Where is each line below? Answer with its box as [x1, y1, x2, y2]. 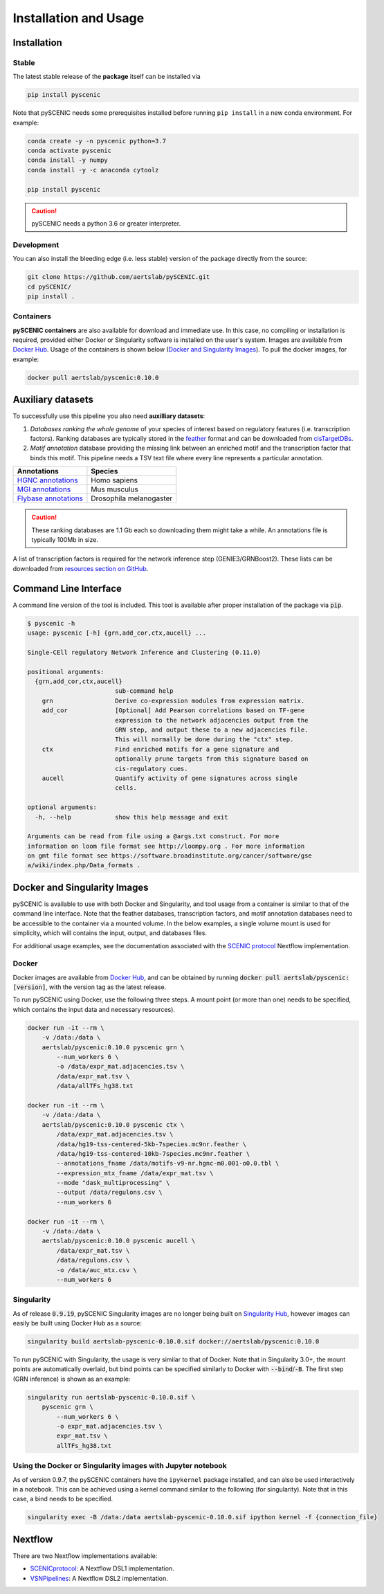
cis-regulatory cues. [114, 765, 188, 772]
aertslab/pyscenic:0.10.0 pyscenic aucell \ [42, 1237, 196, 1245]
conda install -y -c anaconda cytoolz [27, 166, 159, 174]
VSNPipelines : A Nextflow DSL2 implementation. [30, 1574, 169, 1582]
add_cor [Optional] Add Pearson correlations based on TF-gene [42, 707, 305, 714]
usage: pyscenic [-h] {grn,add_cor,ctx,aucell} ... [27, 629, 207, 637]
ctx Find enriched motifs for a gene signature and [42, 745, 280, 753]
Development [12, 239, 60, 249]
